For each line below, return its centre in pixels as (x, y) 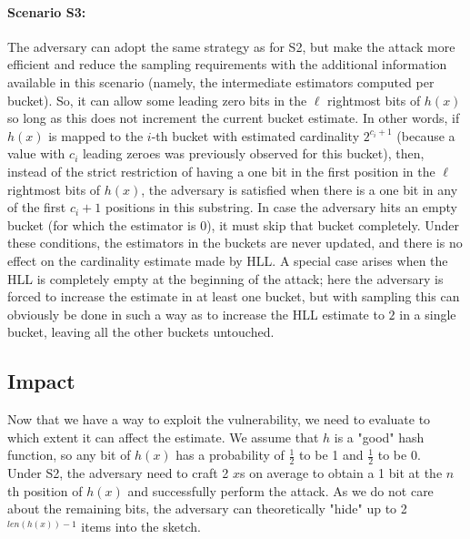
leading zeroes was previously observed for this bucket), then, (253, 153)
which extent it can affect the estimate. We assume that (163, 437)
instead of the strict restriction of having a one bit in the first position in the (221, 171)
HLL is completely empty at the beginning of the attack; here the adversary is (225, 278)
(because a (426, 135)
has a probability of (230, 455)
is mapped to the (96, 135)
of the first (37, 207)
